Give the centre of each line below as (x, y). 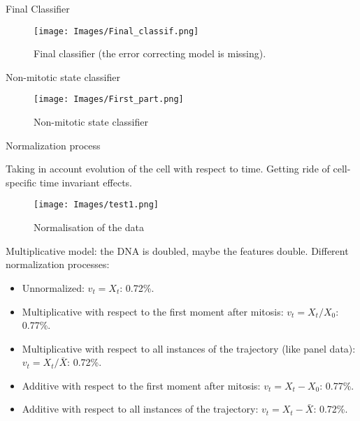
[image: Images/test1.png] (96, 205)
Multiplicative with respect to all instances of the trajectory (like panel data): (189, 348)
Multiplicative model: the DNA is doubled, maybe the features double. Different (177, 250)
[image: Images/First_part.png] (109, 99)
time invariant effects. (86, 182)
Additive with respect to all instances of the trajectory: (140, 409)
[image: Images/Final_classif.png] (116, 31)
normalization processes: (58, 264)
